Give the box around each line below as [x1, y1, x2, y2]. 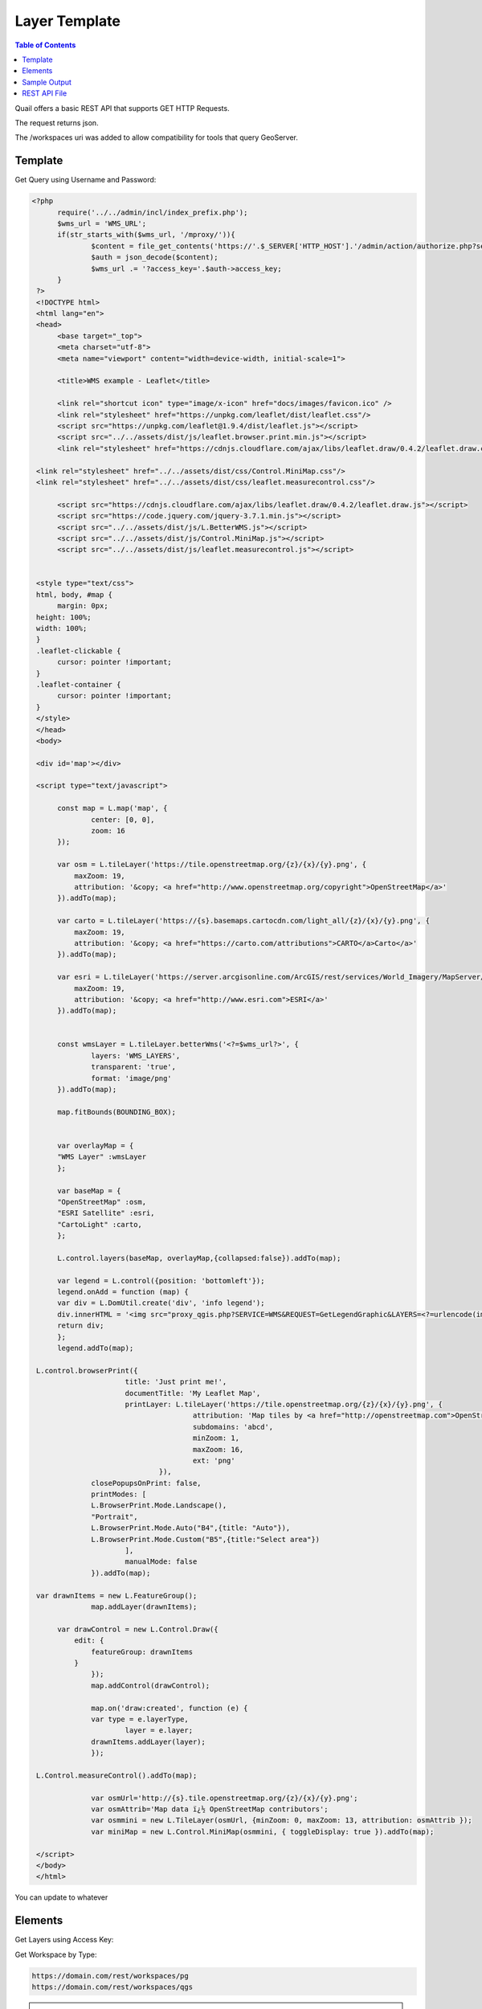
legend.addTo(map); [57, 1344, 134, 1353]
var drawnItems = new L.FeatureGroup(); [36, 1591, 198, 1600]
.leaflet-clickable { [36, 646, 121, 655]
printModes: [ [91, 1490, 147, 1499]
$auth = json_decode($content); [91, 253, 219, 262]
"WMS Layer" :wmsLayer [57, 1152, 147, 1161]
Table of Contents [14, 40, 76, 50]
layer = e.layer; [125, 1726, 193, 1735]
